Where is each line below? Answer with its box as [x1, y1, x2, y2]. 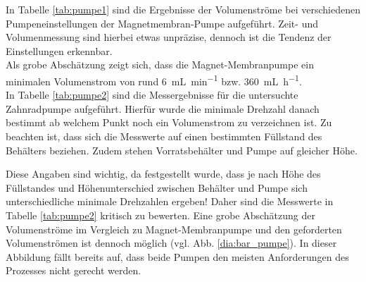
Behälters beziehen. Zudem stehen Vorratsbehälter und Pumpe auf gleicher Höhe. [6, 142, 358, 157]
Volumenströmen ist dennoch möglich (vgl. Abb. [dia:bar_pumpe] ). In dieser [6, 235, 337, 250]
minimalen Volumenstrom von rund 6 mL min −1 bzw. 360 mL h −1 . [6, 71, 302, 88]
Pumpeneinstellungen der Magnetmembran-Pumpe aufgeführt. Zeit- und [6, 16, 318, 30]
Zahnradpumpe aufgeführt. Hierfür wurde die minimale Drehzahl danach [6, 101, 320, 116]
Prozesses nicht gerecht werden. [6, 263, 141, 278]
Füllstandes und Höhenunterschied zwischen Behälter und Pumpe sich [6, 180, 308, 195]
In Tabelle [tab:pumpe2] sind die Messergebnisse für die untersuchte [6, 87, 298, 102]
